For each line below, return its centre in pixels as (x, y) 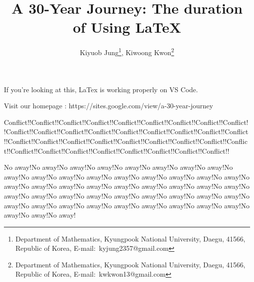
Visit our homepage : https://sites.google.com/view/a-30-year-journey (109, 106)
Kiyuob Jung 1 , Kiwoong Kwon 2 (127, 51)
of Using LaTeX (127, 27)
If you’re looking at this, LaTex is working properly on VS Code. (101, 89)
